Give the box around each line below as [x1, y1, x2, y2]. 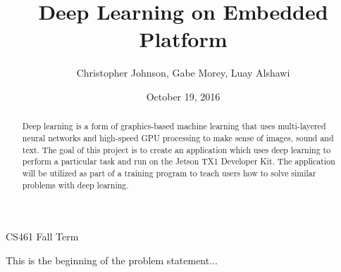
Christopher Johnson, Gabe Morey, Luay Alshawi [76, 65, 290, 80]
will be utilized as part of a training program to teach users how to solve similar [22, 167, 316, 179]
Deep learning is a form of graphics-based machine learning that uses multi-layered [22, 120, 326, 132]
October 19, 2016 [146, 89, 221, 103]
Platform [139, 25, 228, 53]
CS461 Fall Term [6, 229, 79, 244]
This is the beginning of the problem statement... [6, 252, 218, 267]
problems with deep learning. [22, 179, 129, 190]
